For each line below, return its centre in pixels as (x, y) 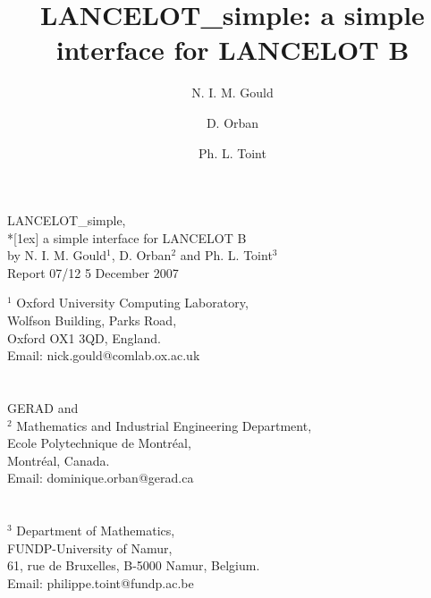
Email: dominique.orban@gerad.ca (101, 478)
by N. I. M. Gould (57, 255)
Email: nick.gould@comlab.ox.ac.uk (104, 355)
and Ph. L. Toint (226, 255)
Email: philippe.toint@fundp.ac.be (101, 582)
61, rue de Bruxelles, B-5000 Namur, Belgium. (134, 565)
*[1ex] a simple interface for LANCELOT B (127, 237)
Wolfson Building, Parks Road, (92, 320)
